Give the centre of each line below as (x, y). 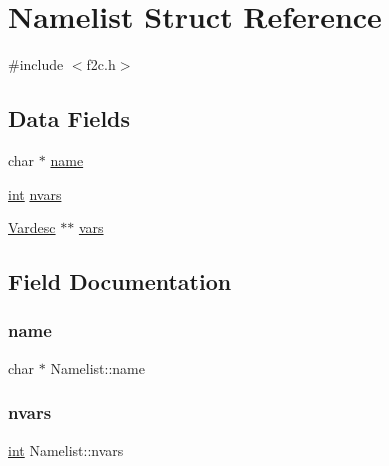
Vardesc (32, 227)
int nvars (35, 193)
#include (36, 64)
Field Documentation (120, 281)
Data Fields (69, 118)
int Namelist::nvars (66, 449)
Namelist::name (97, 367)
